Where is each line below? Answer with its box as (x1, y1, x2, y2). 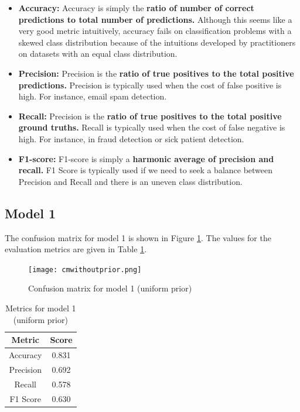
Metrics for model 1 (5, 301, 76, 314)
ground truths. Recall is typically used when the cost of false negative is (18, 121, 285, 133)
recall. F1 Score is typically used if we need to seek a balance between (18, 164, 273, 176)
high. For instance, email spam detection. (18, 90, 167, 102)
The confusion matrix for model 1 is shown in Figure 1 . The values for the (5, 231, 271, 243)
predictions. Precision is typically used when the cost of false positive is (18, 78, 282, 91)
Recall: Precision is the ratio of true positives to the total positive (18, 109, 282, 122)
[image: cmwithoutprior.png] (28, 265, 142, 274)
